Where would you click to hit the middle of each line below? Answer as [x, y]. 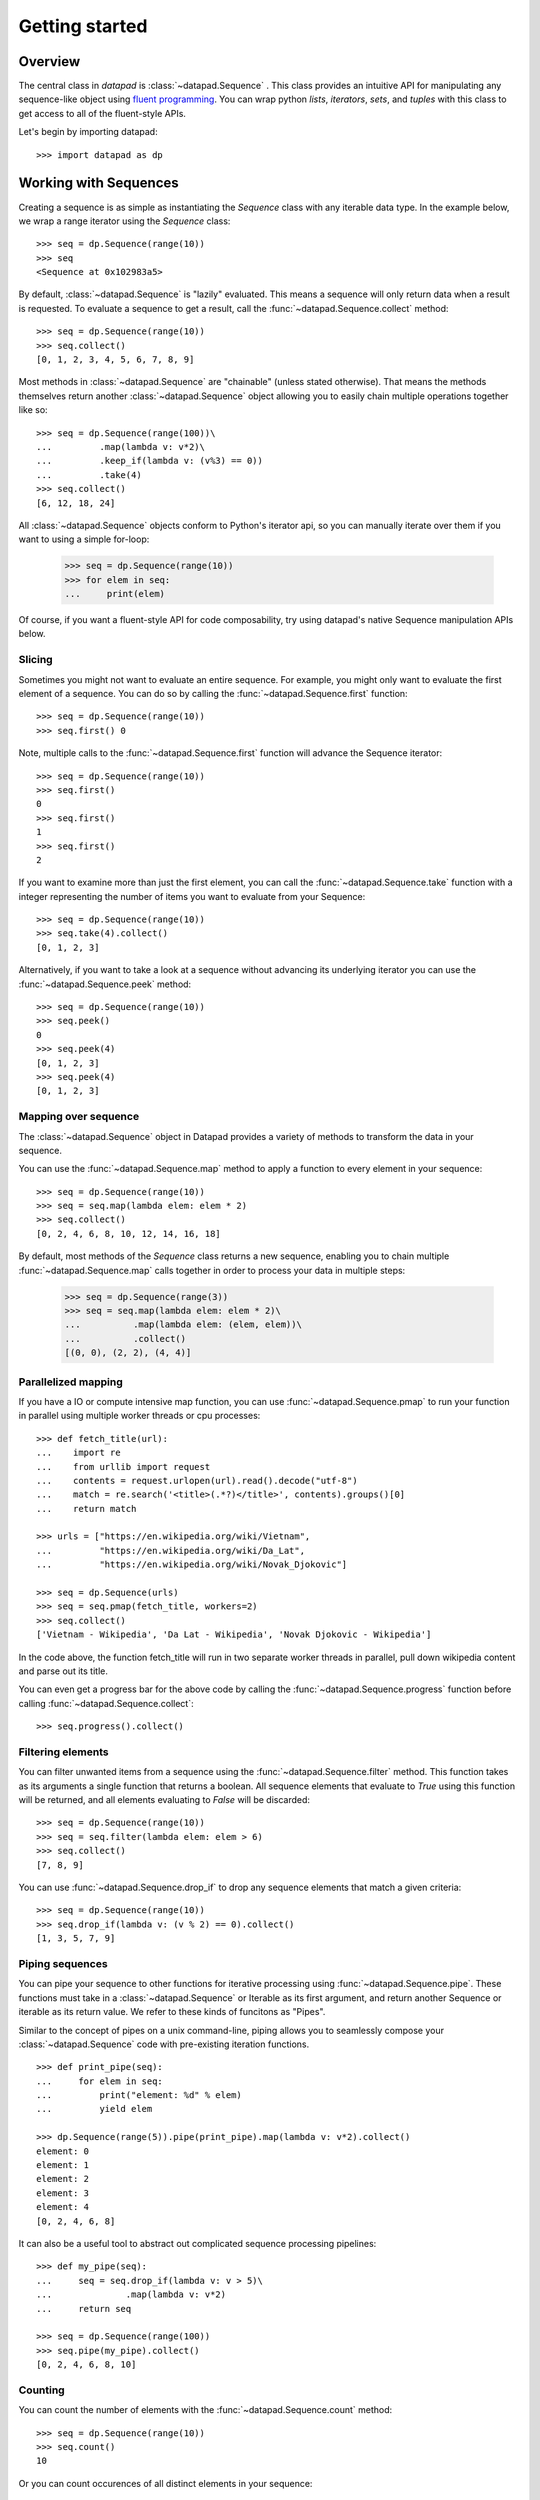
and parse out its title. [63, 1671]
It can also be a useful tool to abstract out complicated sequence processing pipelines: [197, 2243]
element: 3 [63, 2193]
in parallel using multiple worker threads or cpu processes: [139, 1416]
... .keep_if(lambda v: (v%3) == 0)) [150, 461]
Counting [41, 2390]
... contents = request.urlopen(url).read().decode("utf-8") [197, 1480]
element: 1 [63, 2165]
